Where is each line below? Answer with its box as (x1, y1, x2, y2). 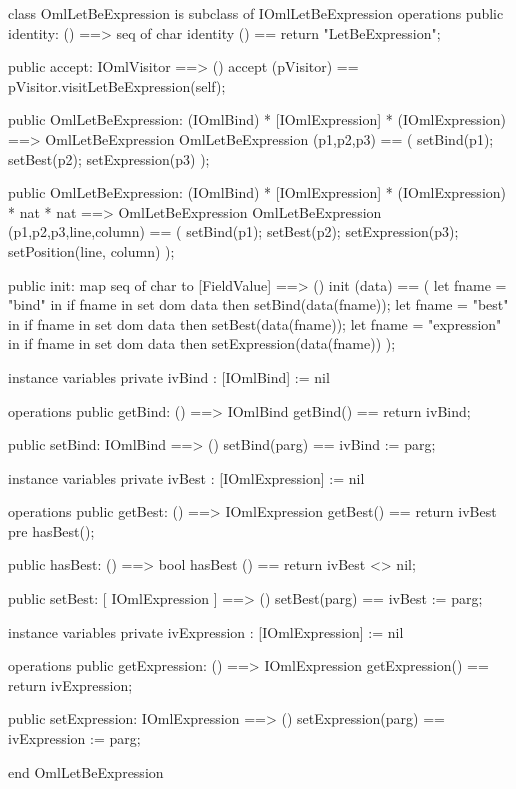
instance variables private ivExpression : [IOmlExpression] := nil (8, 621, 404, 642)
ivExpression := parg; (8, 728, 141, 749)
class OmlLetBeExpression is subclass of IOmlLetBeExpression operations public (8, 3, 504, 23)
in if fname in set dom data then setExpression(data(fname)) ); (8, 333, 396, 354)
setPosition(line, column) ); (8, 240, 175, 261)
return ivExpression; (8, 674, 133, 695)
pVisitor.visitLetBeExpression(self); (8, 75, 226, 96)
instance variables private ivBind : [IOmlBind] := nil (8, 366, 330, 387)
